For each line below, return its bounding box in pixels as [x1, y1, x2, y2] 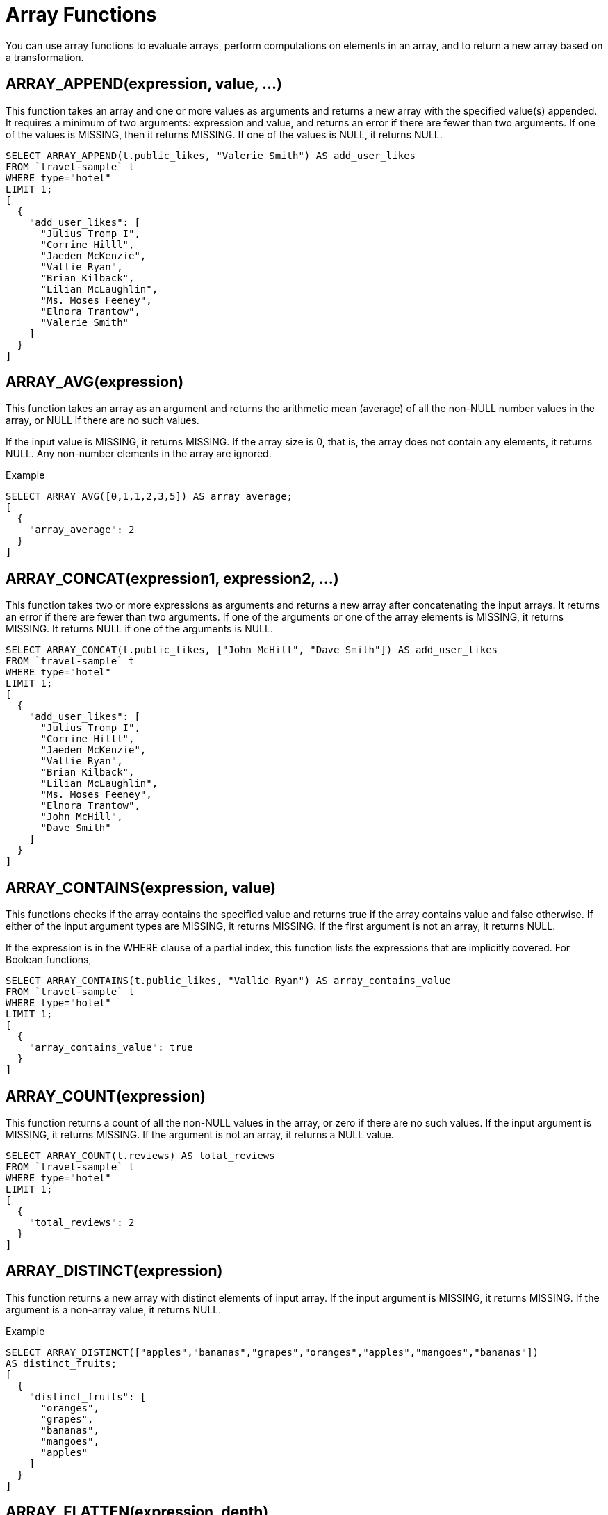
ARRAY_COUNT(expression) [6, 1087, 206, 1105]
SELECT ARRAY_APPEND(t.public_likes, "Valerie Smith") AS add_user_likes [6, 149, 416, 161]
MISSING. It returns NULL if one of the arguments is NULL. [6, 623, 273, 635]
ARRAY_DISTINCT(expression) [6, 1262, 223, 1280]
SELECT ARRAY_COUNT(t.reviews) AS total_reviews [6, 1149, 275, 1161]
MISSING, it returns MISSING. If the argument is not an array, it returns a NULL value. [6, 1128, 394, 1140]
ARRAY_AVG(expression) [6, 373, 184, 391]
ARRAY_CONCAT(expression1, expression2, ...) [6, 569, 339, 587]
